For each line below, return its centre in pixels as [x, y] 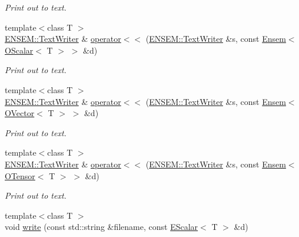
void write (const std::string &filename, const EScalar [102, 227]
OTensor [20, 175]
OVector [20, 113]
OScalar [19, 50]
